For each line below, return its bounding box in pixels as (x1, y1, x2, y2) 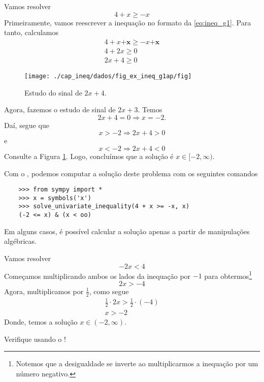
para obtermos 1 (204, 269, 252, 281)
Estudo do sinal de (24, 87, 82, 98)
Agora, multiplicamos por (4, 285, 84, 296)
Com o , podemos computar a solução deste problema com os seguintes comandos (4, 168, 258, 178)
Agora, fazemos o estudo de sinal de (4, 104, 116, 115)
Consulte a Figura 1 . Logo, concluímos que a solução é (4, 150, 174, 161)
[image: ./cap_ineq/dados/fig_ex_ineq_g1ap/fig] (24, 72, 192, 80)
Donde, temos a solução (4, 316, 78, 327)
